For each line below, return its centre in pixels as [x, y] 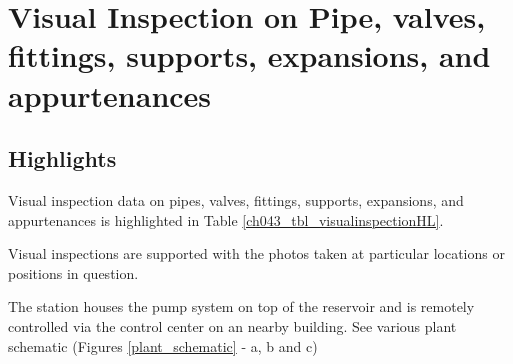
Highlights [62, 158]
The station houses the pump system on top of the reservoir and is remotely [241, 306]
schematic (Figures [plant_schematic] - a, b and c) [163, 345]
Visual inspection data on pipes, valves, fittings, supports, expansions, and [236, 199]
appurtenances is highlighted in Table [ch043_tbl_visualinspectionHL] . [226, 219]
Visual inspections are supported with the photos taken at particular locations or [256, 253]
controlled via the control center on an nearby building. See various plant [232, 325]
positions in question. [73, 272]
